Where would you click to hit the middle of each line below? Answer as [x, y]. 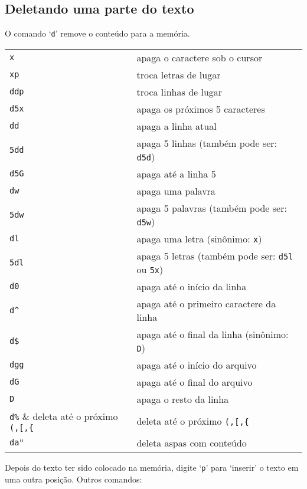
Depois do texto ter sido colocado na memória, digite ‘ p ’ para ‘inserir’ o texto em [152, 467]
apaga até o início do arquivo [197, 365]
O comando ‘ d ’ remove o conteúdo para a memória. [97, 33]
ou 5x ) [150, 269]
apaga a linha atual [177, 126]
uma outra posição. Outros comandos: [74, 479]
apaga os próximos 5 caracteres [201, 109]
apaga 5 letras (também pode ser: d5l [215, 255]
